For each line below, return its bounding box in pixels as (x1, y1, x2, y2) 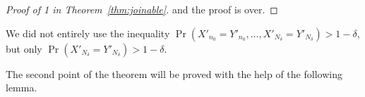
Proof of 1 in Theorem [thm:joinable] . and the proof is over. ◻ (6, 2, 278, 16)
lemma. (6, 80, 37, 95)
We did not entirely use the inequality (6, 25, 170, 40)
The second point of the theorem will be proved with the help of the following (6, 66, 342, 81)
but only (6, 41, 42, 56)
